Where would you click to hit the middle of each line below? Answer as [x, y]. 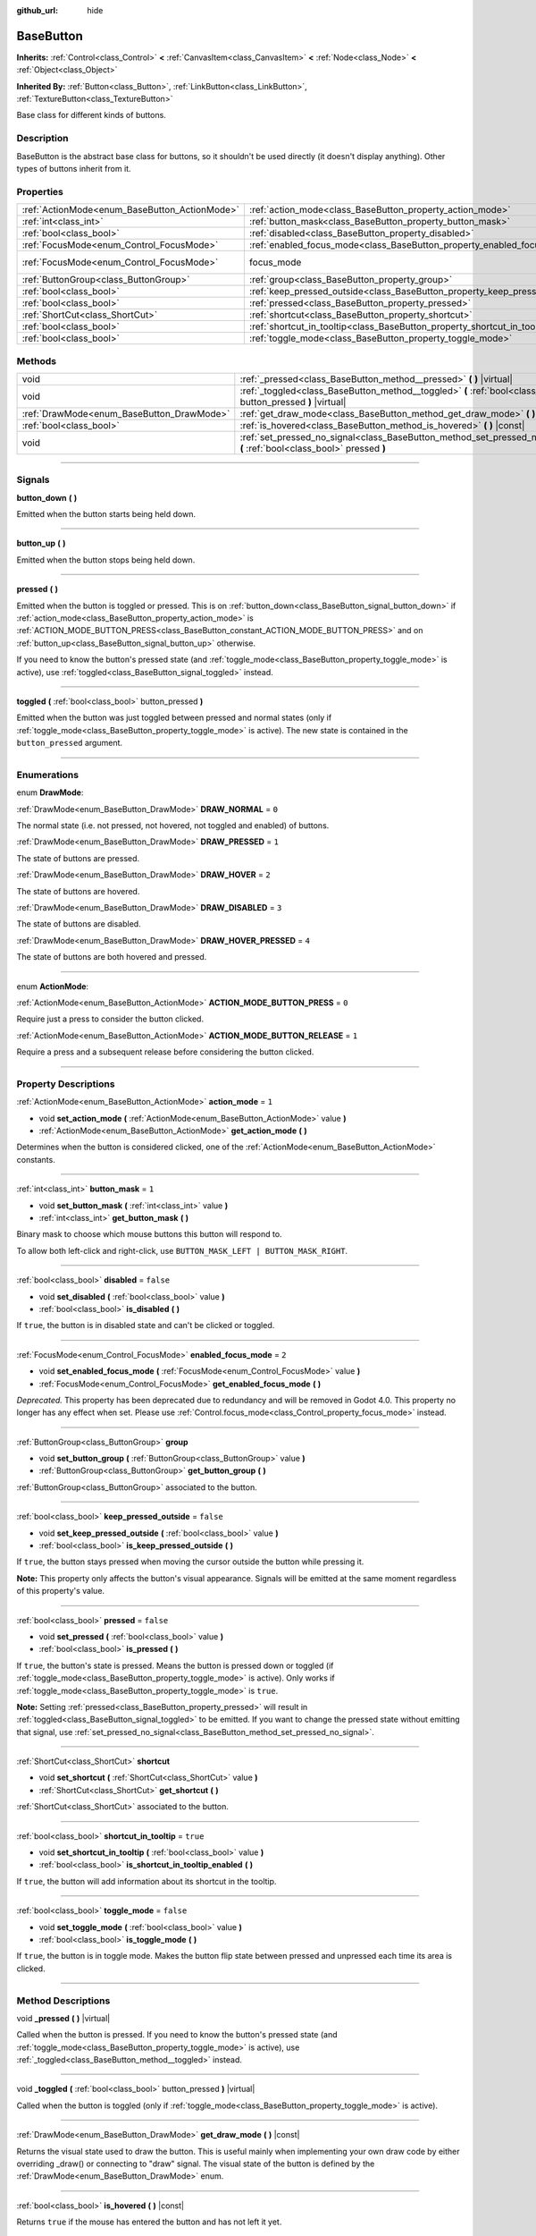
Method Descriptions [63, 2001]
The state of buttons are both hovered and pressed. [112, 957]
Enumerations [48, 775]
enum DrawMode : [50, 792]
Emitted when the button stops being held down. [106, 560]
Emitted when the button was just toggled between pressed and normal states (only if [174, 718]
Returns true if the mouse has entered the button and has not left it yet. [149, 2222]
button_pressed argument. [70, 743]
